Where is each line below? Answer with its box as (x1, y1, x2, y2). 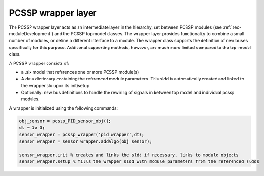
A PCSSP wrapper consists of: (9, 60, 70, 66)
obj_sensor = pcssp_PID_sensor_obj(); (19, 118, 111, 124)
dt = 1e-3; (19, 125, 45, 130)
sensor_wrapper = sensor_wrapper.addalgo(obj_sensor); (19, 139, 152, 144)
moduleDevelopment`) (9, 31, 54, 36)
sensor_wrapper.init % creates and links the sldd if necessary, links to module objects (19, 152, 239, 158)
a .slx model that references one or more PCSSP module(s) (21, 69, 139, 75)
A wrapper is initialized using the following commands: (9, 105, 118, 111)
